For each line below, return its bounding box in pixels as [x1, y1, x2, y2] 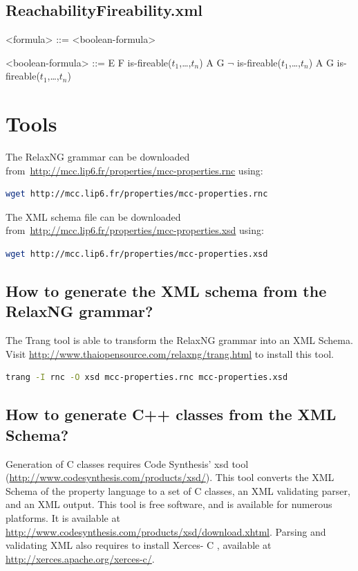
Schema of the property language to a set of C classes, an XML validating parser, [6, 483, 350, 498]
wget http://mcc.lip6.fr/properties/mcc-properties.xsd [6, 249, 268, 260]
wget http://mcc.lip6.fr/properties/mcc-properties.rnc [6, 189, 268, 199]
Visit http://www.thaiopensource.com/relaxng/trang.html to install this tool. [6, 346, 334, 361]
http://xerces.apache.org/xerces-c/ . [6, 551, 155, 565]
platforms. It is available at [6, 511, 120, 525]
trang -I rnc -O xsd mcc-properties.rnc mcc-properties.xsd [6, 372, 288, 383]
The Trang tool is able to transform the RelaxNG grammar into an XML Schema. [6, 333, 353, 347]
